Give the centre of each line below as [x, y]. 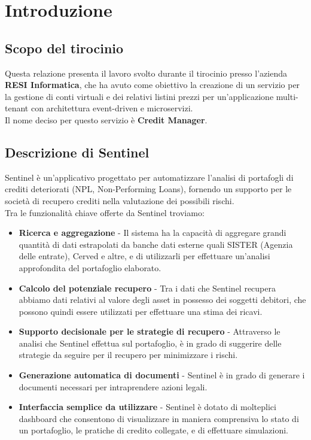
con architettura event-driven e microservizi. [112, 108]
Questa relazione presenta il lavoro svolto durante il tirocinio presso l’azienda [146, 73]
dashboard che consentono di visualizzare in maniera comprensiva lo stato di [159, 418]
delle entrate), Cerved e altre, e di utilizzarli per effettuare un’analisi [144, 256]
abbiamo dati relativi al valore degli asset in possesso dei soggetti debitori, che [162, 300]
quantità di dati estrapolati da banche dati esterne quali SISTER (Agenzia [156, 244]
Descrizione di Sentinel [77, 152]
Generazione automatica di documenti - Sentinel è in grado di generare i [162, 375]
